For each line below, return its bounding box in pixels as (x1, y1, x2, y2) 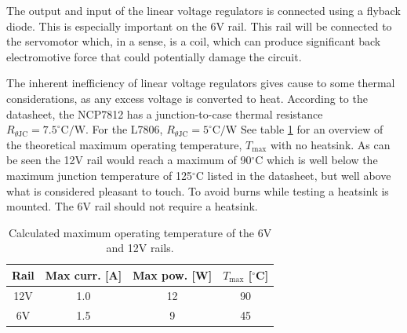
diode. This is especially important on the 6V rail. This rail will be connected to (6, 17, 392, 34)
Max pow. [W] (133, 266, 213, 283)
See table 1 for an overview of (240, 121, 383, 137)
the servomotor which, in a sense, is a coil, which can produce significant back (6, 33, 381, 49)
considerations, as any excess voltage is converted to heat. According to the (6, 90, 368, 106)
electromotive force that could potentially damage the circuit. (6, 48, 302, 64)
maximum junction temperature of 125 (6, 166, 192, 183)
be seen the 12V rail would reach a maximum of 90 (6, 152, 252, 168)
